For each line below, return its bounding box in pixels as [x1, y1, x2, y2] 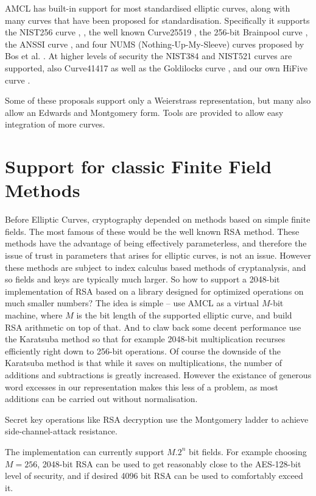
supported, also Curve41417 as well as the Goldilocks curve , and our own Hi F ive [5, 61, 308, 74]
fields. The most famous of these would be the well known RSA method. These [5, 225, 300, 237]
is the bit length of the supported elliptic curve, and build [76, 309, 292, 321]
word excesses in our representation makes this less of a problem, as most [5, 380, 278, 393]
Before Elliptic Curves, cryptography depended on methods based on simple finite [5, 213, 311, 226]
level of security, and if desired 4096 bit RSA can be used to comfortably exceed [5, 469, 303, 482]
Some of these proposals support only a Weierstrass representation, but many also [5, 94, 311, 107]
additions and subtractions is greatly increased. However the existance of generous [5, 368, 312, 381]
